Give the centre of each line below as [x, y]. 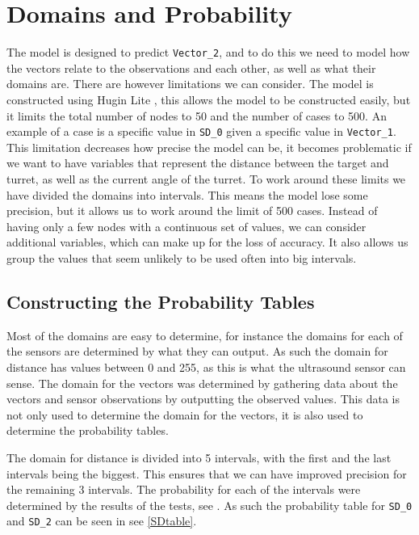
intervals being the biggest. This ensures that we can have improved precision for [207, 473]
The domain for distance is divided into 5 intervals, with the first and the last [199, 457]
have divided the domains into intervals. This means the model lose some [187, 194]
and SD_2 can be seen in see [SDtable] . [102, 521]
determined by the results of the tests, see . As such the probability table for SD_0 [209, 505]
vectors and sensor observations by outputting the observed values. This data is [203, 399]
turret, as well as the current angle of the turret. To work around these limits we [206, 179]
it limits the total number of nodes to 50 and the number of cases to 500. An [197, 115]
